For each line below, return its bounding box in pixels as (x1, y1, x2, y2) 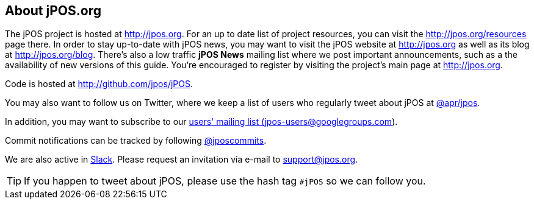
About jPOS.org (5, 3, 101, 18)
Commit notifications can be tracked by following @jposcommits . (5, 135, 267, 146)
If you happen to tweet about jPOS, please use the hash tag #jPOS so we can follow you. (24, 175, 426, 188)
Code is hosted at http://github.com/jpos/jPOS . (5, 79, 193, 90)
